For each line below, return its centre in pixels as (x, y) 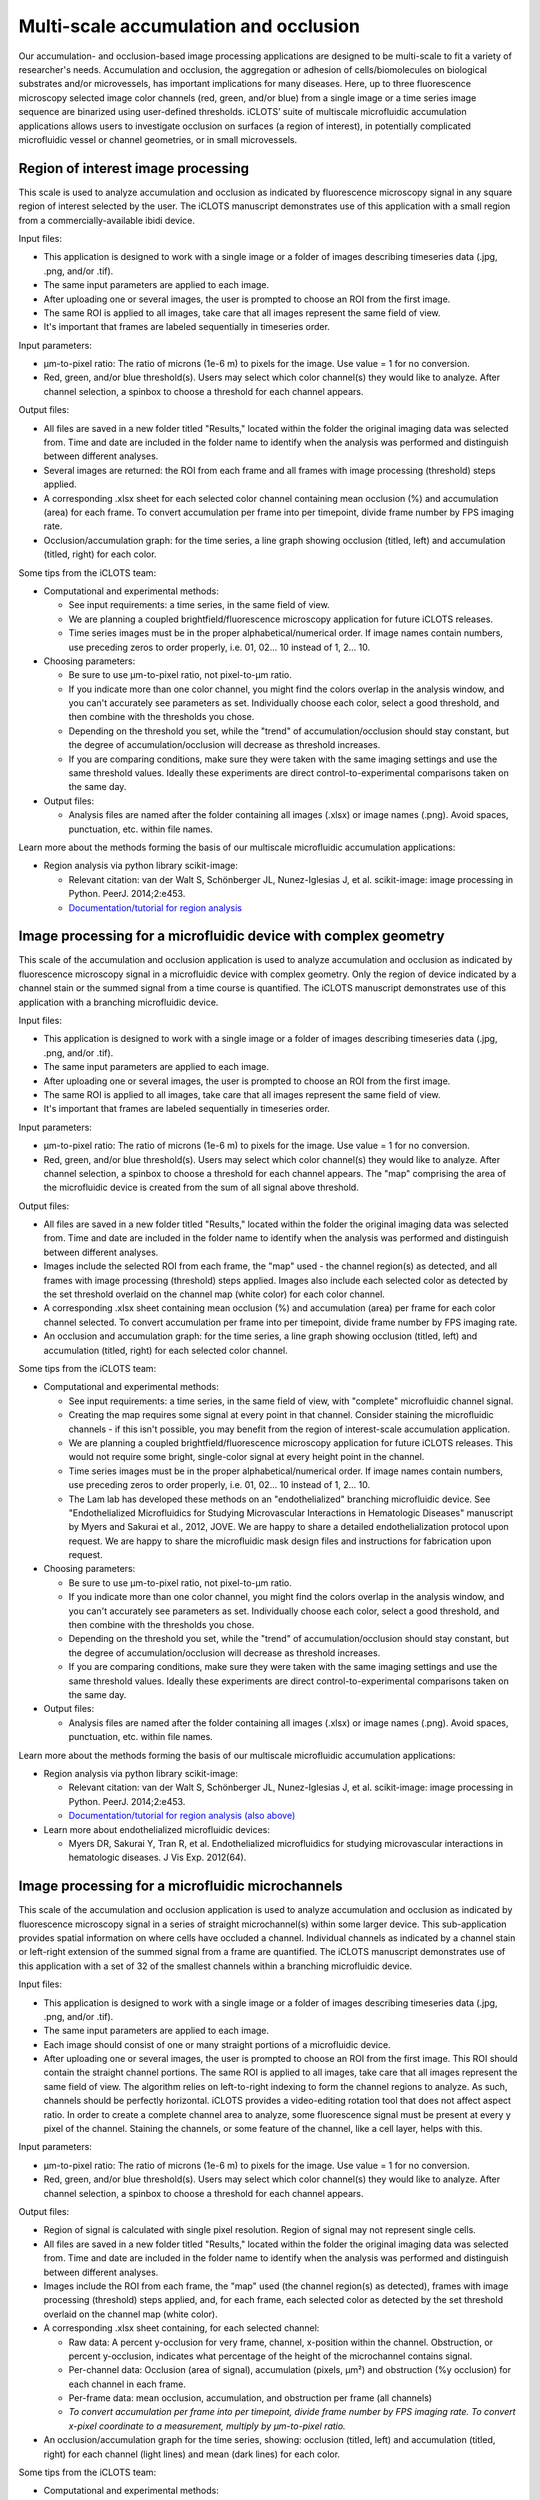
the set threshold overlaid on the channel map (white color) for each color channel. (214, 1294)
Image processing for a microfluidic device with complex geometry (231, 936)
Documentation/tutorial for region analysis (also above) (182, 1816)
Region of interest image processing (134, 168)
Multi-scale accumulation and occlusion (189, 26)
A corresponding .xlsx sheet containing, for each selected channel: (181, 2328)
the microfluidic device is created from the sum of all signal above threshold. (201, 1187)
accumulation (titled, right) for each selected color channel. (166, 1350)
